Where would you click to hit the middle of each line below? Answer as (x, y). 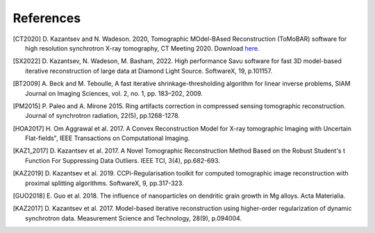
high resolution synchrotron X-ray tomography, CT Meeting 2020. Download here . (142, 48)
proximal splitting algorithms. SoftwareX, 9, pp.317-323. (105, 183)
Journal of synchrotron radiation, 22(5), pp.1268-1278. (103, 116)
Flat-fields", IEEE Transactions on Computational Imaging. (108, 138)
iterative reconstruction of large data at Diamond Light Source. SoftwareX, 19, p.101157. (149, 71)
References (47, 18)
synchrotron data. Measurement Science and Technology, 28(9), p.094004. (134, 218)
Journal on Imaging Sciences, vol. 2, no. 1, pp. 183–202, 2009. (114, 93)
